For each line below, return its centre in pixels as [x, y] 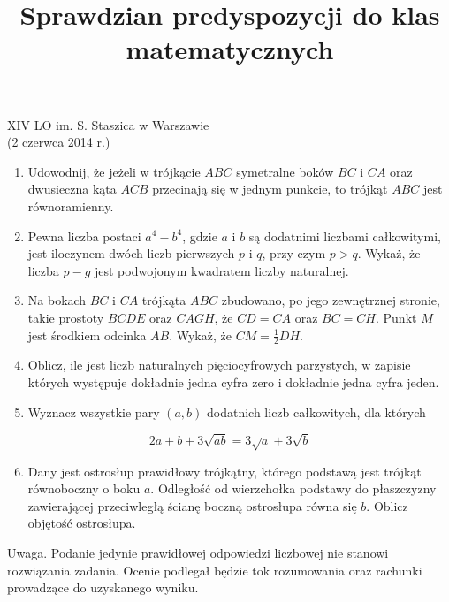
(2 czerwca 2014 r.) [59, 142]
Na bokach [57, 300]
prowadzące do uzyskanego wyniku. [103, 587]
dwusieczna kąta [72, 189]
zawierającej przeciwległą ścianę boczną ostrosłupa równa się [192, 505]
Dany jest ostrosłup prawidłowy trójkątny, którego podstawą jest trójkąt [224, 471]
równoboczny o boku [84, 488]
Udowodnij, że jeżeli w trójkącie [114, 171]
